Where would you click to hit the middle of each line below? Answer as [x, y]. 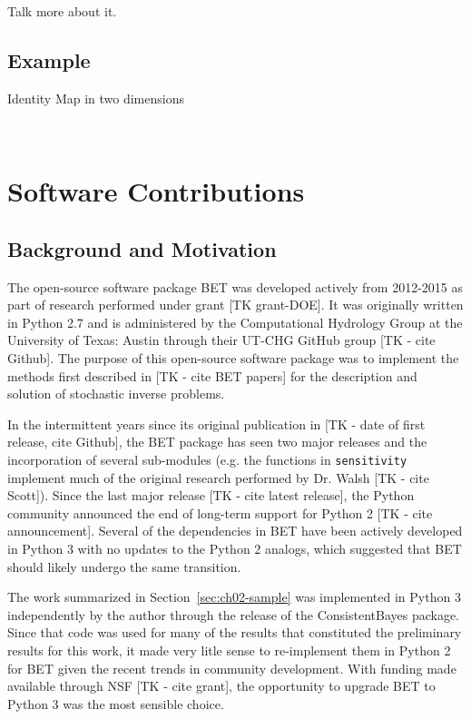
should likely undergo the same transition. [124, 566]
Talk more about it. [62, 11]
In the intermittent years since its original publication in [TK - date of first [216, 424]
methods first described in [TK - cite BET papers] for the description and [212, 375]
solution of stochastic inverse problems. [116, 394]
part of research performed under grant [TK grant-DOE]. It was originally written [235, 305]
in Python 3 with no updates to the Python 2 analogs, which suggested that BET [235, 548]
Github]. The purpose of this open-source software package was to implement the [233, 357]
